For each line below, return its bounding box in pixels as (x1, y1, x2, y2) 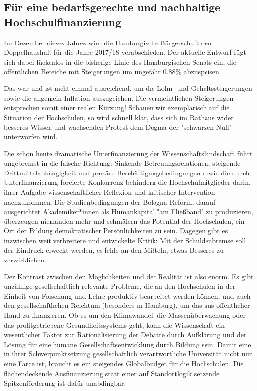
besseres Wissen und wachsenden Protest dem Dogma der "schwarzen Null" (4, 122, 232, 132)
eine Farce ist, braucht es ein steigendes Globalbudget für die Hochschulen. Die (4, 358, 244, 368)
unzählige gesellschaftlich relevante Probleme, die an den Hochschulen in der (4, 281, 236, 291)
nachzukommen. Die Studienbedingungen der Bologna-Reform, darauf (4, 196, 216, 207)
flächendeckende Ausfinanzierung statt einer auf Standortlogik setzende (4, 368, 220, 378)
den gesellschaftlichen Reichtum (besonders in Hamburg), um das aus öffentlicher (4, 300, 250, 310)
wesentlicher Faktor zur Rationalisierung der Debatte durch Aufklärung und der (4, 329, 247, 340)
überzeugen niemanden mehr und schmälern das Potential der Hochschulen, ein (4, 216, 245, 226)
